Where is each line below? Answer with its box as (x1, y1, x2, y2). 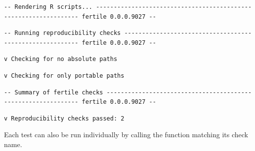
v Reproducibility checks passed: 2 (4, 115, 125, 122)
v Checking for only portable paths (4, 72, 125, 79)
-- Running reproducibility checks (4, 30, 121, 37)
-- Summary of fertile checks (4, 89, 103, 96)
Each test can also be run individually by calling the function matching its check (4, 129, 248, 140)
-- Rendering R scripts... (4, 3, 92, 10)
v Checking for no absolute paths (4, 56, 118, 63)
